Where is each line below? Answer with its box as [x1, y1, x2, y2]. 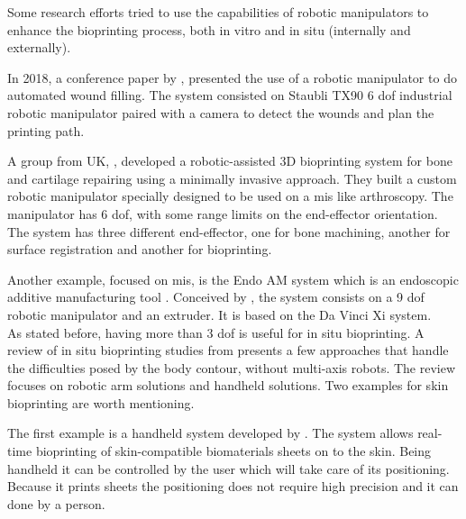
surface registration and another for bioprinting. [7, 240, 272, 259]
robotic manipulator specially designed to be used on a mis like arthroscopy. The [7, 187, 453, 205]
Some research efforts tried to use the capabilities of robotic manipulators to [7, 3, 429, 21]
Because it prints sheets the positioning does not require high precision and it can [7, 477, 459, 496]
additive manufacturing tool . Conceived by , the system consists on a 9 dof [7, 287, 425, 306]
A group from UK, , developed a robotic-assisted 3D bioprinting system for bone [7, 151, 452, 170]
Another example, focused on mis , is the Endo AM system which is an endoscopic [7, 269, 459, 288]
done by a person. [7, 494, 105, 513]
